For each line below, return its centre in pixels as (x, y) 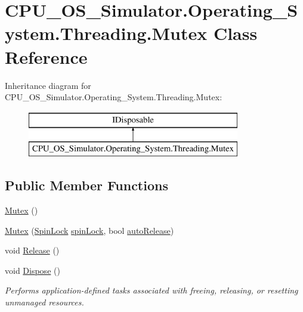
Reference (46, 56)
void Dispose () (33, 270)
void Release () (32, 250)
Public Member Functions (86, 185)
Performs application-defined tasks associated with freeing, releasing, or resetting (151, 290)
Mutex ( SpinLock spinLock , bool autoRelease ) (89, 230)
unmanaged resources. (44, 302)
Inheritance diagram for (48, 85)
